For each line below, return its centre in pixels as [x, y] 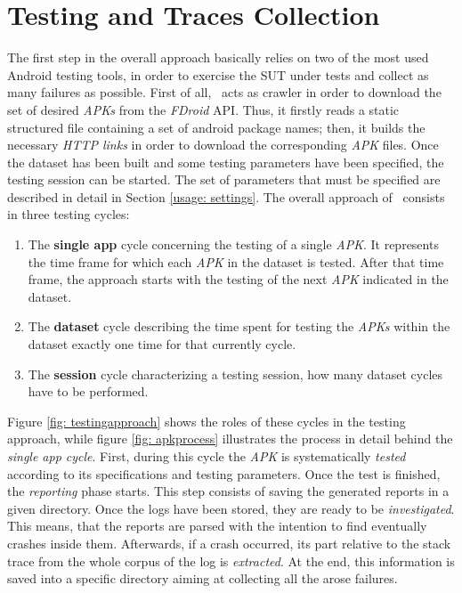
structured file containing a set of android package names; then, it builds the [216, 127]
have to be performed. [88, 391]
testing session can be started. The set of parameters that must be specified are [224, 179]
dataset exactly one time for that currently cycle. [162, 344]
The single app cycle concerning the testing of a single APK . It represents [233, 244]
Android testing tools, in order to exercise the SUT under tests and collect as [218, 74]
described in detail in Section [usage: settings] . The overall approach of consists [226, 196]
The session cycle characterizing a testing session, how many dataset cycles [235, 374]
